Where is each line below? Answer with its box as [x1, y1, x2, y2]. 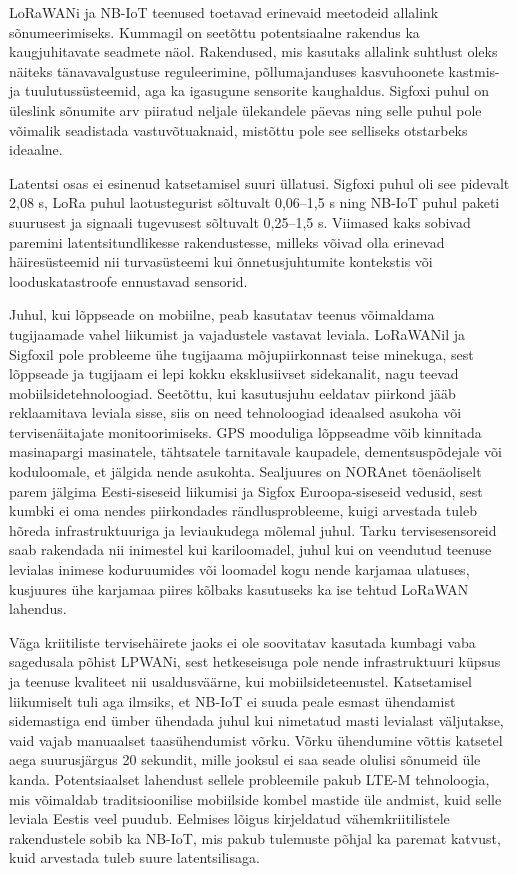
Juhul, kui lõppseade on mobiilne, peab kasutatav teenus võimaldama [9, 304, 435, 325]
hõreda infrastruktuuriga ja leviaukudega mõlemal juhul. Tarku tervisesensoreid [9, 519, 497, 540]
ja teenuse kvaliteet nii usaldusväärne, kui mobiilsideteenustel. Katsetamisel [9, 671, 472, 691]
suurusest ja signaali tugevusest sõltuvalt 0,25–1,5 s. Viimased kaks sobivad [9, 211, 471, 232]
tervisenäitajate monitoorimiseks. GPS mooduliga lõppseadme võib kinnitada [9, 421, 482, 442]
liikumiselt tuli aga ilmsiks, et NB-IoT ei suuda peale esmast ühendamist [9, 690, 456, 711]
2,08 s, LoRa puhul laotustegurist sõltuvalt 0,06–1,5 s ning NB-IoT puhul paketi [9, 192, 500, 213]
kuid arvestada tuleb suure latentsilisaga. [9, 847, 260, 868]
